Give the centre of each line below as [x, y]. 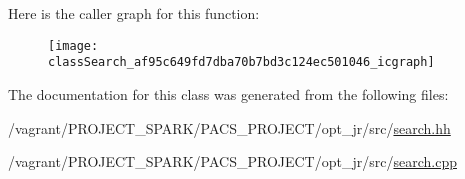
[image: [73, 45]
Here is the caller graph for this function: [134, 13]
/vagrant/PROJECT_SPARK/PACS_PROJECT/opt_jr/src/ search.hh [229, 127]
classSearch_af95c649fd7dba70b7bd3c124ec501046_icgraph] [241, 62]
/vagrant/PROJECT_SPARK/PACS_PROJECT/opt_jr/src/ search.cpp [232, 161]
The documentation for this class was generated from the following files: [228, 93]
